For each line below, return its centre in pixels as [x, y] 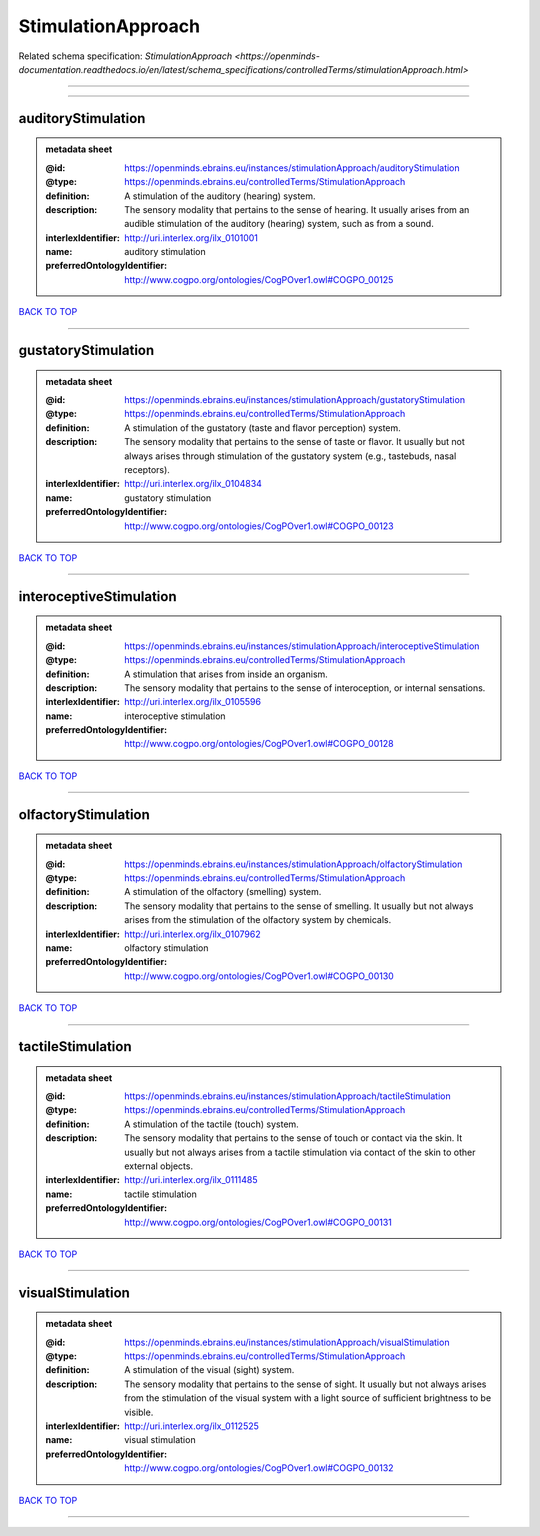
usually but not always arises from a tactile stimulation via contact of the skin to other [300, 1152]
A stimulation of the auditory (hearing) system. [220, 196]
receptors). [147, 469]
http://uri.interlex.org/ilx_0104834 [193, 484]
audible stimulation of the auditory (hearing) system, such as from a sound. [279, 224]
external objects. [159, 1166]
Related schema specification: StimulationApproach [125, 56]
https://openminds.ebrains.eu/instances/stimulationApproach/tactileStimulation [287, 1096]
